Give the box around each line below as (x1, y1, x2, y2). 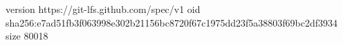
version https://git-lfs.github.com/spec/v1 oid (6, 2, 201, 16)
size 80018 (6, 29, 48, 43)
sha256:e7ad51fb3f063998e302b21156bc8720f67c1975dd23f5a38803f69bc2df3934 (6, 15, 338, 29)
